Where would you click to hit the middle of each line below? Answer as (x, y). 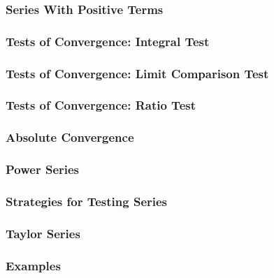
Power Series (43, 169)
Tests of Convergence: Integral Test (108, 41)
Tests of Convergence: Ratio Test (101, 105)
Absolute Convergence (70, 137)
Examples (33, 265)
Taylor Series (43, 233)
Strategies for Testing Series (87, 201)
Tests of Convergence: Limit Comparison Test (137, 73)
